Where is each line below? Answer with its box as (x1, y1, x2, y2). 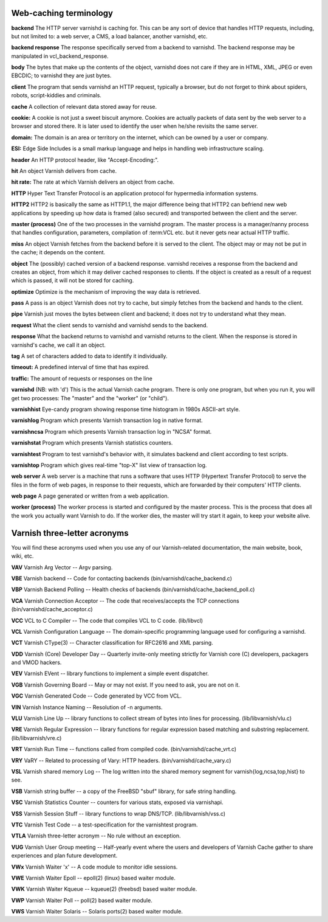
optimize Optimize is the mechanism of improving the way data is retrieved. (11, 288, 201, 295)
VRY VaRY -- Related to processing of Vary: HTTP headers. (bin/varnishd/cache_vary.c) (11, 757, 231, 764)
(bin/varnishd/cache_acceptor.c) (11, 606, 94, 613)
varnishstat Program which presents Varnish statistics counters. (11, 439, 173, 446)
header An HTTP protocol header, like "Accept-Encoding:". (11, 156, 159, 164)
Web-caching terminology (11, 8, 114, 18)
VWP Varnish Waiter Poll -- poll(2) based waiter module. (11, 896, 153, 904)
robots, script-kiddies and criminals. (11, 92, 101, 99)
